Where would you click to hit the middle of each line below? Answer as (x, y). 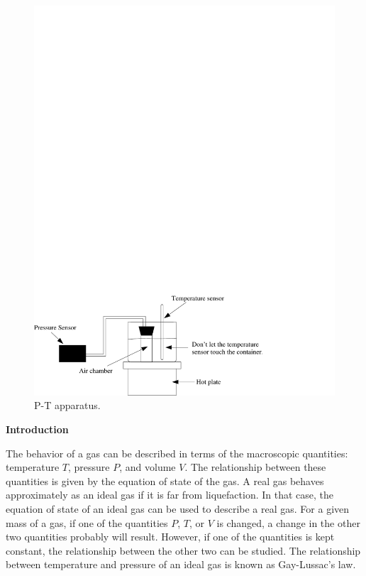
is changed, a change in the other (288, 522)
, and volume (148, 467)
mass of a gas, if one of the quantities (87, 522)
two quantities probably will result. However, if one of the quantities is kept (170, 537)
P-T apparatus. (67, 405)
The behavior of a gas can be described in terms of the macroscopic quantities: (177, 453)
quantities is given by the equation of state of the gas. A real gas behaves (165, 480)
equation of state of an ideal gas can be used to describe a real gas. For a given (178, 509)
